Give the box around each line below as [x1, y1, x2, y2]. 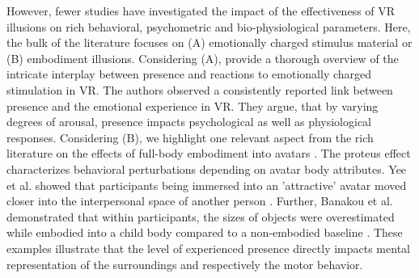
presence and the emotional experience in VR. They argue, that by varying [6, 97, 379, 114]
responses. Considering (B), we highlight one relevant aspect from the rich [6, 128, 374, 145]
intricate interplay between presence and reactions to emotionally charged [6, 65, 372, 82]
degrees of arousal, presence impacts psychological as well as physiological [6, 113, 372, 130]
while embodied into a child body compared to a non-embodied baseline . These [6, 224, 403, 241]
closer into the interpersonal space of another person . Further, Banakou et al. [6, 192, 393, 209]
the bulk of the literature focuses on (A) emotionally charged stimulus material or [6, 34, 413, 51]
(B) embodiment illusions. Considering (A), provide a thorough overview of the [6, 49, 399, 66]
